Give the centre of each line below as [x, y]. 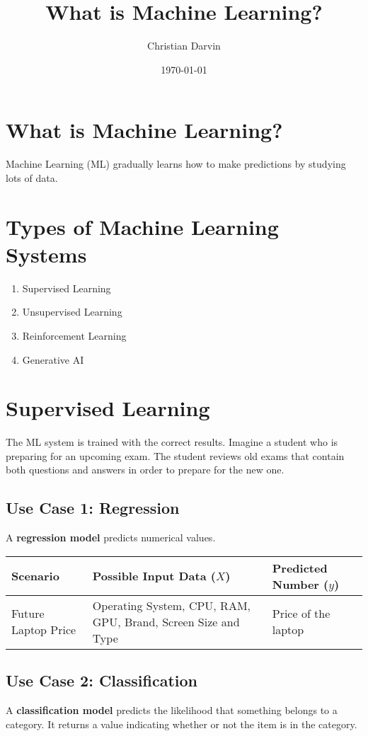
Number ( [300, 584]
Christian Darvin [184, 46]
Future [28, 614]
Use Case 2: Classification [102, 680]
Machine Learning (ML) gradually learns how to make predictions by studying [176, 164]
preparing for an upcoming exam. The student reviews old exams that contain [175, 455]
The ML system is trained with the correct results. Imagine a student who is [172, 442]
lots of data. [32, 177]
